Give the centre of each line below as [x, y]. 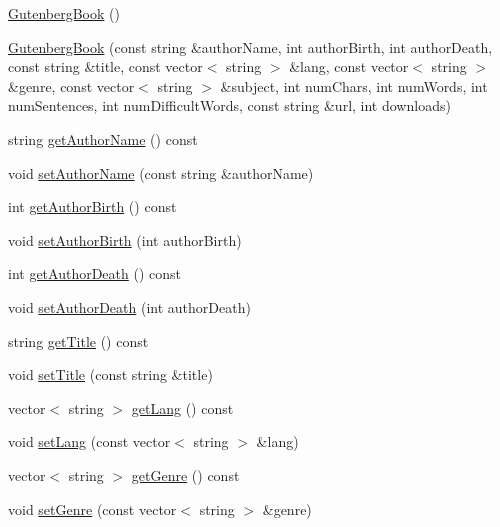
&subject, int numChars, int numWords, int [354, 85]
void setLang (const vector [89, 441]
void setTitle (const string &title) [110, 374]
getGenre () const [185, 474]
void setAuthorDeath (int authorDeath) [129, 306]
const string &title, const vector [105, 66]
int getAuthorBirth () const [92, 206]
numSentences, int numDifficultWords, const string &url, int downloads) [229, 105]
